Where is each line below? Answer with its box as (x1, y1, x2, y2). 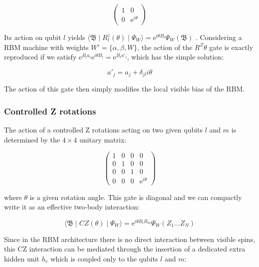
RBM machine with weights (4, 41, 89, 52)
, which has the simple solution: (127, 51, 224, 62)
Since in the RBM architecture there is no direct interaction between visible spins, (4, 233, 256, 244)
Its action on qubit (4, 32, 61, 42)
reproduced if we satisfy (4, 51, 77, 62)
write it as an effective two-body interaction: (4, 201, 140, 212)
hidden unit (4, 253, 39, 263)
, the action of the (137, 41, 193, 52)
